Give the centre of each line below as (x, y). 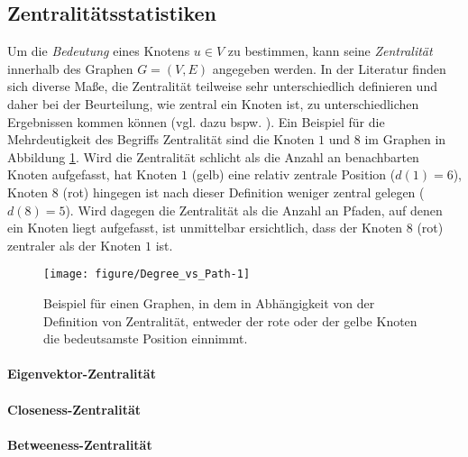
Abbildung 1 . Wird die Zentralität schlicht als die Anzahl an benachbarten (213, 156)
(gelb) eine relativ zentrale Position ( (294, 174)
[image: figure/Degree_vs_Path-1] (147, 274)
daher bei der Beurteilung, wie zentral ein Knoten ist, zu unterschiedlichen (213, 103)
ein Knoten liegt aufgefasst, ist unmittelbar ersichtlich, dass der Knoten (205, 228)
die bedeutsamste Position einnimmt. (146, 338)
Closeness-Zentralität (74, 409)
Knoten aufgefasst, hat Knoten (92, 174)
